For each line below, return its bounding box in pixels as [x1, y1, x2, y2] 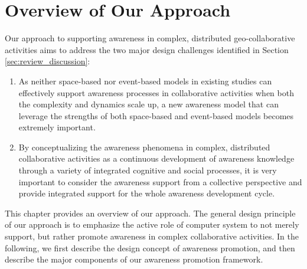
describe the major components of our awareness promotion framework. [5, 253, 263, 265]
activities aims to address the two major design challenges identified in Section [5, 43, 289, 55]
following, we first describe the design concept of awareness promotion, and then [5, 241, 295, 254]
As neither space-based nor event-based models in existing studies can [18, 74, 272, 87]
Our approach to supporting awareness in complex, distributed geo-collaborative [5, 32, 295, 44]
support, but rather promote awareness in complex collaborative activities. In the [5, 230, 299, 242]
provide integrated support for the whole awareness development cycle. [18, 187, 275, 199]
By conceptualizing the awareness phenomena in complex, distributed [18, 140, 270, 153]
